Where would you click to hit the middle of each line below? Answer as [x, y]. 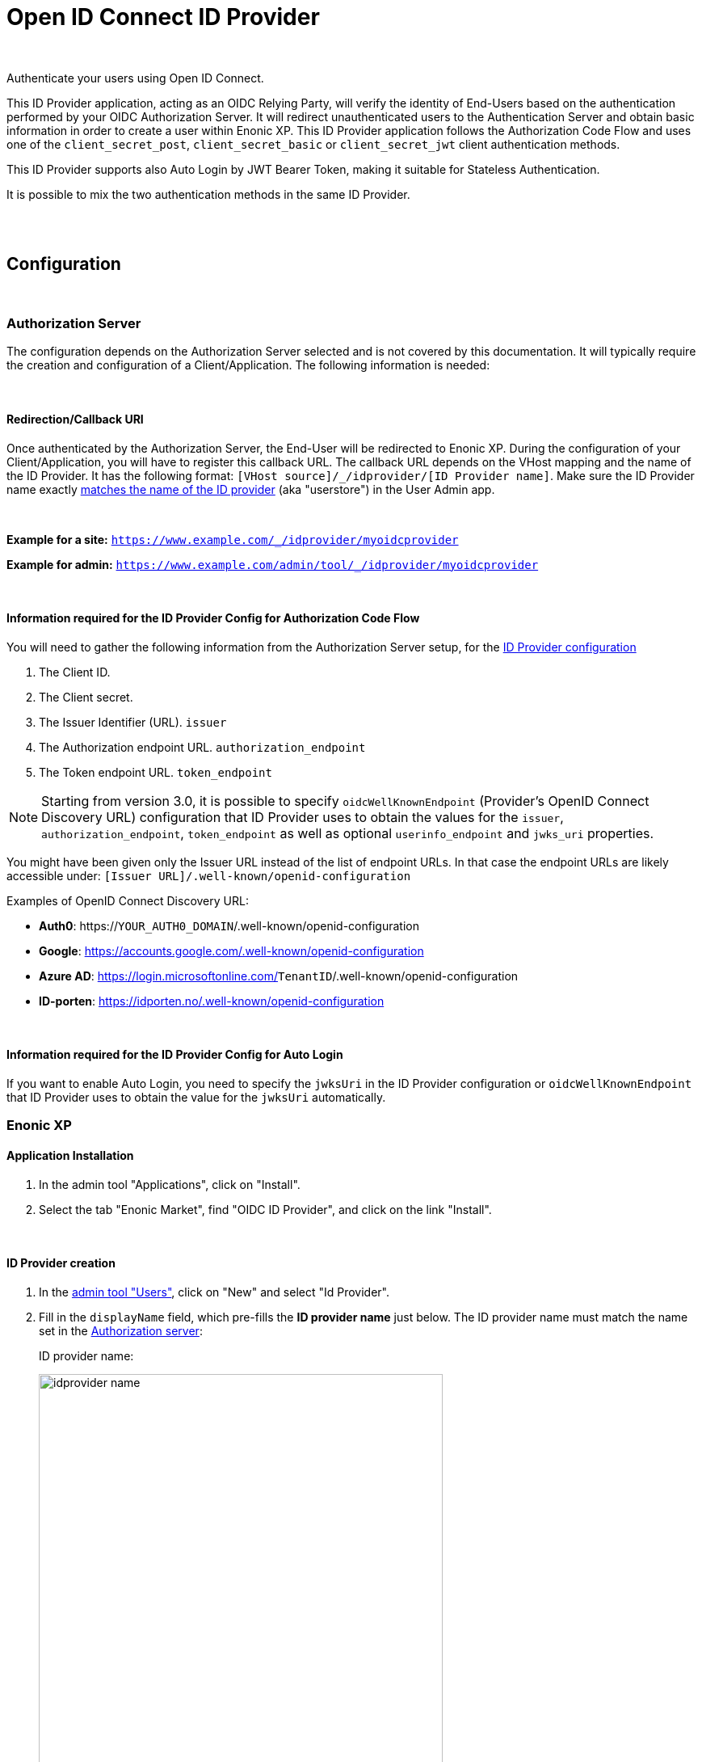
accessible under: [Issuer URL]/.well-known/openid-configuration [209, 875]
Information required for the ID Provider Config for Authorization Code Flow [213, 618]
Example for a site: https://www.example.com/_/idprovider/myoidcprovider [233, 539]
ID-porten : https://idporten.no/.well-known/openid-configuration [212, 1001]
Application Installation [70, 1155]
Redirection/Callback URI [75, 419]
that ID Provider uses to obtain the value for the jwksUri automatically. [196, 1097]
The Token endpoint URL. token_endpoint [156, 772]
